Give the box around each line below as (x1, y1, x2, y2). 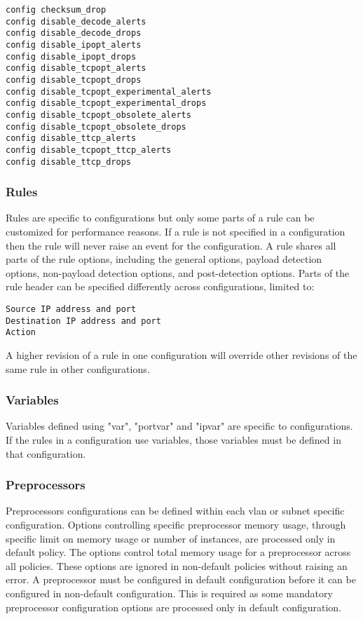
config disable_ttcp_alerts (6, 133, 137, 144)
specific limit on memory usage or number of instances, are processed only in (6, 531, 336, 545)
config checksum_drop (6, 5, 107, 15)
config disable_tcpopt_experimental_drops (6, 98, 207, 109)
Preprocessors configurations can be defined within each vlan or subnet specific (6, 503, 345, 518)
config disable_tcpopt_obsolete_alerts (6, 109, 191, 120)
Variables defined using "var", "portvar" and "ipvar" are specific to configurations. (6, 419, 353, 433)
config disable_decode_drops (6, 28, 142, 39)
